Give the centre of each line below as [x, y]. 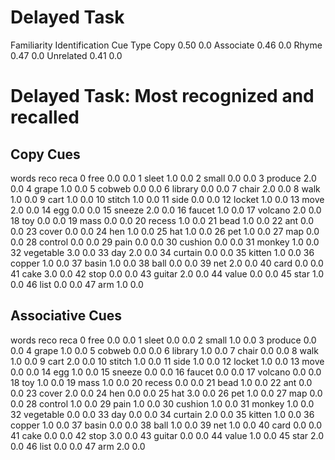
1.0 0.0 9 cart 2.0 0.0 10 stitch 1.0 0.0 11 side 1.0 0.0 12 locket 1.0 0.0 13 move [167, 361]
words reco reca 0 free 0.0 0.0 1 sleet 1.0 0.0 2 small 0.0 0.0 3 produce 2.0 [163, 178]
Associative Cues [66, 316]
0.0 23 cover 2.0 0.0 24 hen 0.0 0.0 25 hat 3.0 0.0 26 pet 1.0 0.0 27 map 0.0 [166, 393]
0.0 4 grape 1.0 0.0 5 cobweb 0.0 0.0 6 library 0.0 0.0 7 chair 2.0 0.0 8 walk [165, 188]
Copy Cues [45, 154]
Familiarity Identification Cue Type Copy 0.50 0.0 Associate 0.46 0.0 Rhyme [166, 45]
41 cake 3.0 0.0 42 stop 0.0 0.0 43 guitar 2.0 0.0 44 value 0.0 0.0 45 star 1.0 [167, 273]
